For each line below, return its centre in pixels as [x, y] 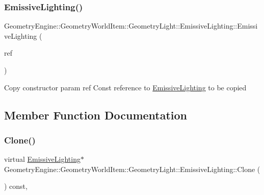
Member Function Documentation [96, 115]
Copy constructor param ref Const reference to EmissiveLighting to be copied [125, 87]
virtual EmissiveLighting [42, 159]
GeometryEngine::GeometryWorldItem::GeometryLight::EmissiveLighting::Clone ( [132, 169]
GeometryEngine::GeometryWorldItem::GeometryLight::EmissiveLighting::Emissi [131, 26]
